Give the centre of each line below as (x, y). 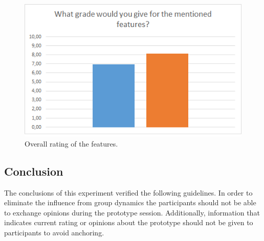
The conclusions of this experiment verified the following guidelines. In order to (128, 192)
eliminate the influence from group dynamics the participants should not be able (130, 202)
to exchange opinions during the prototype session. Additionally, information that (132, 212)
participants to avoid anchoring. (54, 232)
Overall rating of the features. (71, 143)
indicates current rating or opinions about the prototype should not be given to (129, 222)
